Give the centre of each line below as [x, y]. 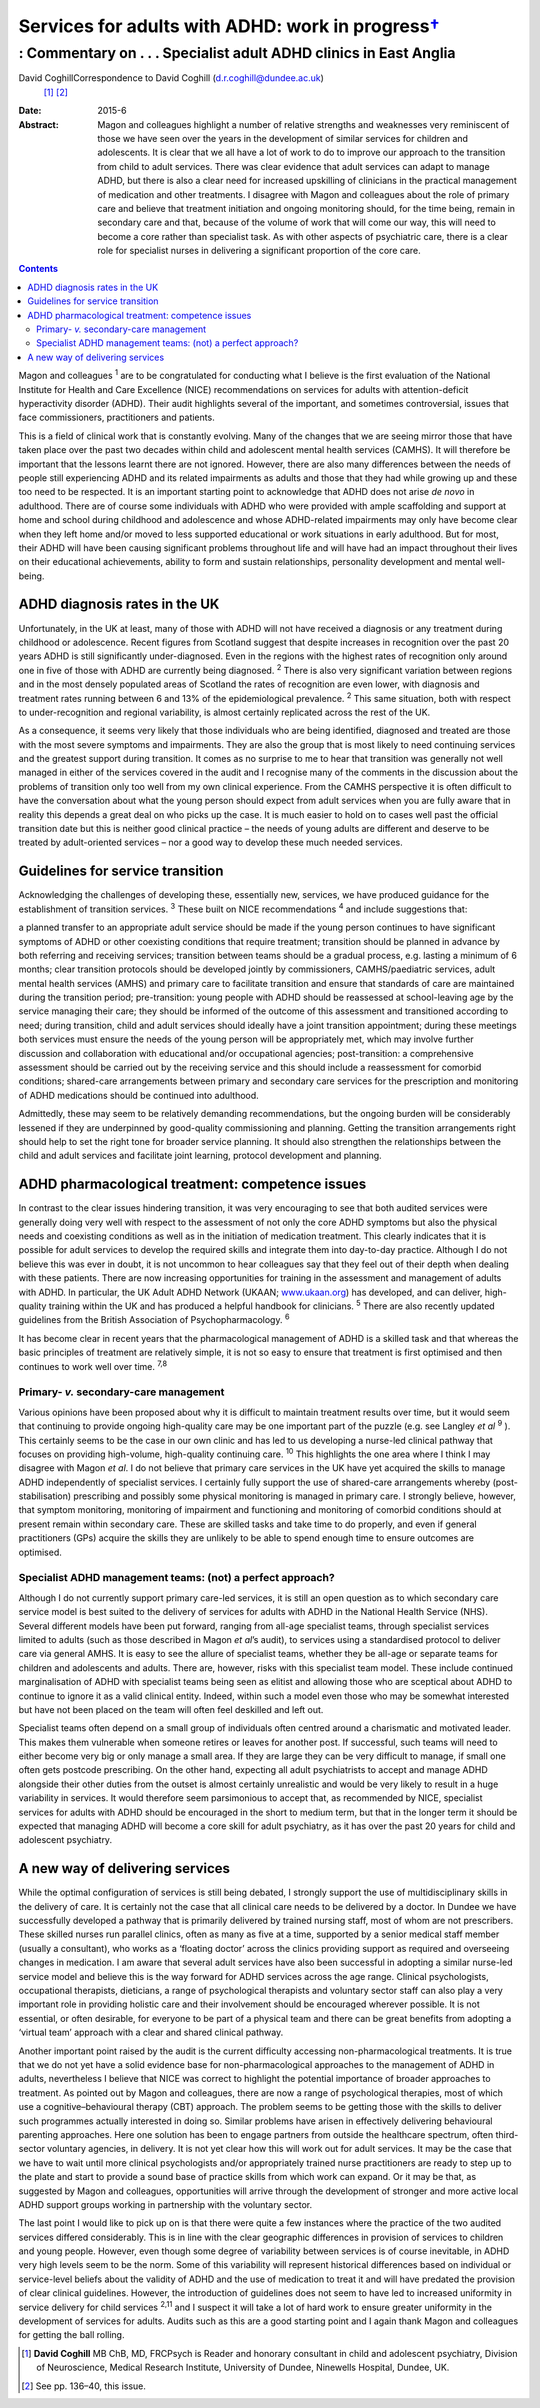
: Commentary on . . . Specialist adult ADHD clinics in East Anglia [237, 53]
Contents [38, 269]
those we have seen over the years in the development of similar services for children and [283, 138]
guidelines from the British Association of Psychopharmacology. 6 [154, 1319]
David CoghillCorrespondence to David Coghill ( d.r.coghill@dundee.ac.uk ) [171, 78]
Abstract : [38, 124]
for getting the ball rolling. [71, 2335]
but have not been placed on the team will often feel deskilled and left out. [171, 1709]
